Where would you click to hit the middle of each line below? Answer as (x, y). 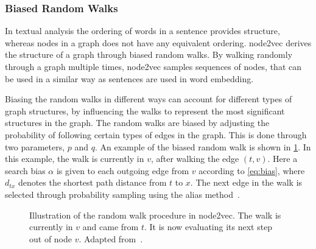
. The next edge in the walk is (246, 182)
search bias (25, 170)
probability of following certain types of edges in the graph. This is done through (156, 134)
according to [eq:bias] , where (252, 170)
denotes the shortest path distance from (92, 182)
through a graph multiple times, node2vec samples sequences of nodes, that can (153, 66)
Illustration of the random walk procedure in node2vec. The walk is (155, 215)
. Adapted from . (111, 238)
